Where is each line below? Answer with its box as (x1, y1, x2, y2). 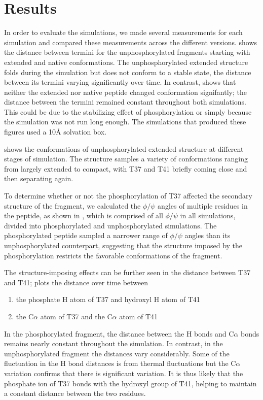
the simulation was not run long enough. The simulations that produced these (4, 116, 246, 127)
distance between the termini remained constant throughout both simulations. (4, 96, 247, 107)
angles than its (184, 230, 231, 241)
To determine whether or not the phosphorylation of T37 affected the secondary (4, 190, 252, 201)
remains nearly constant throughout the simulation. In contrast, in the (4, 338, 223, 349)
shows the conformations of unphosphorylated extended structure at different (4, 143, 244, 154)
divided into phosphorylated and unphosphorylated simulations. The (4, 220, 217, 230)
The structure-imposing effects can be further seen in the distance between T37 (4, 267, 251, 278)
